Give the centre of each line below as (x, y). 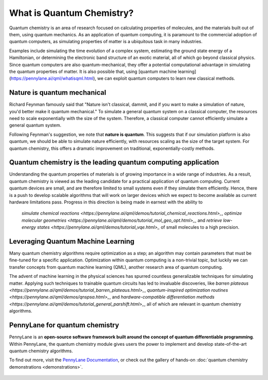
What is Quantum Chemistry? (71, 13)
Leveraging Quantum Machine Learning (72, 241)
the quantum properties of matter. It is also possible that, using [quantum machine (93, 71)
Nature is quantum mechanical (58, 93)
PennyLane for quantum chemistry (64, 325)
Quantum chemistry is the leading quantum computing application (114, 162)
